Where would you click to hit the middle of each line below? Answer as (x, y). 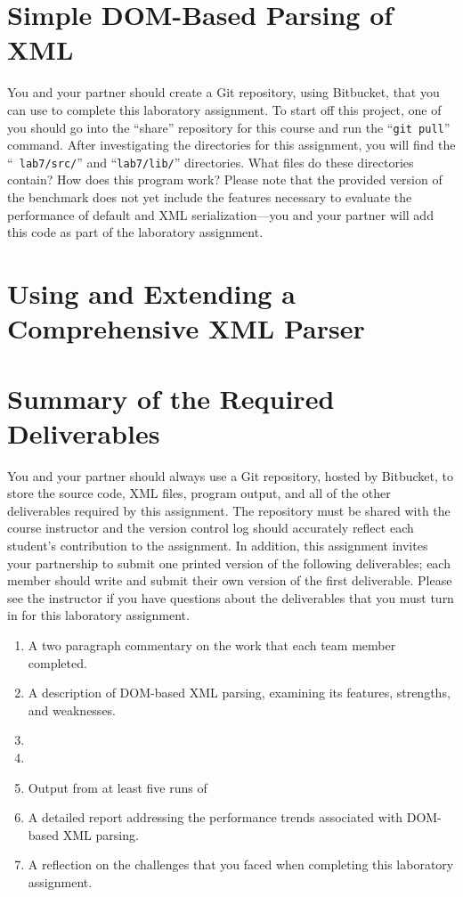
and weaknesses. (72, 709)
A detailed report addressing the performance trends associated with (215, 817)
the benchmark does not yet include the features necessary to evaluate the (210, 197)
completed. (57, 662)
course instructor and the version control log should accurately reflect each (211, 528)
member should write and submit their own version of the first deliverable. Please (230, 580)
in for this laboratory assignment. (98, 615)
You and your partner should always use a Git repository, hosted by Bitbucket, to (231, 475)
